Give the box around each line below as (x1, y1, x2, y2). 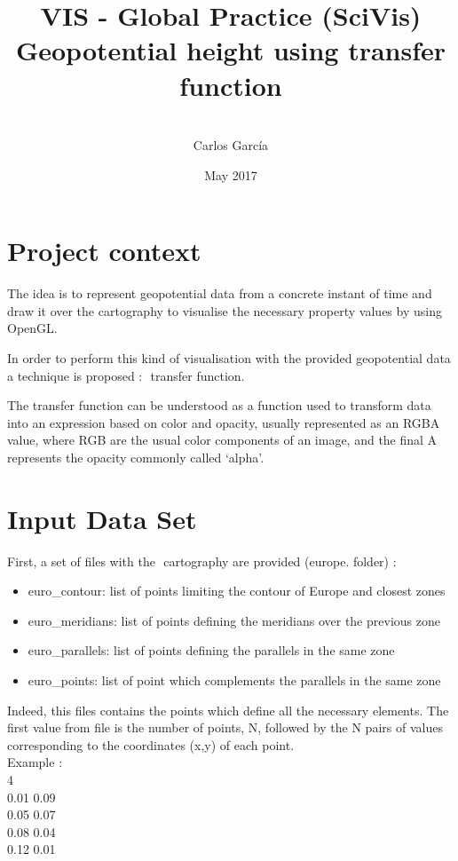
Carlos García (193, 136, 269, 154)
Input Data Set (7, 500, 197, 536)
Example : (7, 753, 63, 771)
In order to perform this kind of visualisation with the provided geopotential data (7, 349, 451, 367)
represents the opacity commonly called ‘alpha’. (7, 447, 265, 466)
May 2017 (204, 165, 257, 184)
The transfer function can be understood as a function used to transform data (7, 396, 431, 415)
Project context (7, 233, 201, 269)
